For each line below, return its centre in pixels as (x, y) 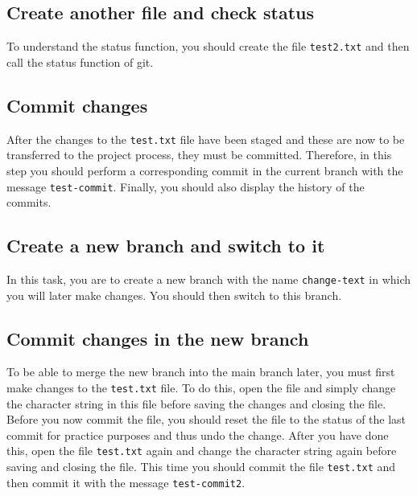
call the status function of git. (80, 61)
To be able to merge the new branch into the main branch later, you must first (201, 372)
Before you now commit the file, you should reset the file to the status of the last (206, 419)
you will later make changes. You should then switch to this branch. (174, 295)
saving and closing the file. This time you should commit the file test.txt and (201, 467)
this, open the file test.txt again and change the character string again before (202, 451)
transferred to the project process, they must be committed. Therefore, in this (199, 155)
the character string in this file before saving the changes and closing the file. (196, 403)
